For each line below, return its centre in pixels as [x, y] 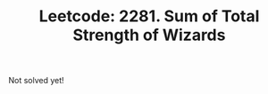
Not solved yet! [36, 81]
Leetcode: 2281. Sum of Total [149, 16]
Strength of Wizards [149, 35]
